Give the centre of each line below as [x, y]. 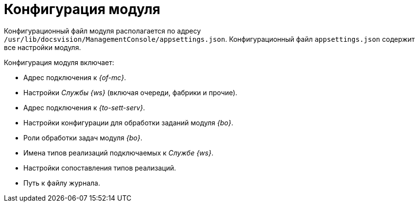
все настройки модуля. [43, 47]
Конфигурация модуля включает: [59, 62]
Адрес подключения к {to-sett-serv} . [84, 107]
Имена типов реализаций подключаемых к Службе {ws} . [118, 153]
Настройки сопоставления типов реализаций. [100, 168]
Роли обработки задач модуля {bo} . [83, 137]
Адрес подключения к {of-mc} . [75, 77]
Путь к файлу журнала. [62, 183]
